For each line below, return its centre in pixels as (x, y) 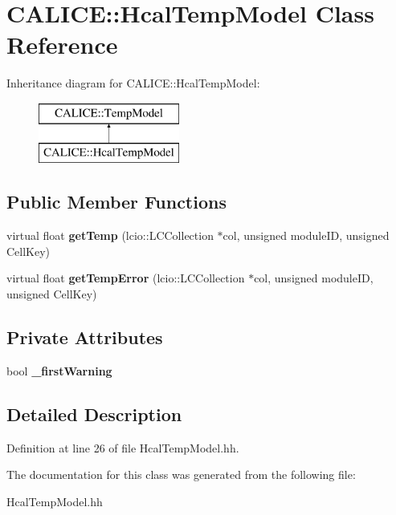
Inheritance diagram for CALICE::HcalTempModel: (133, 83)
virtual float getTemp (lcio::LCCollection (110, 235)
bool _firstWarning (59, 370)
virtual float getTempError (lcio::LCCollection (126, 278)
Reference (62, 45)
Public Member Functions (116, 202)
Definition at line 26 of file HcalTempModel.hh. (123, 447)
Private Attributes (85, 337)
